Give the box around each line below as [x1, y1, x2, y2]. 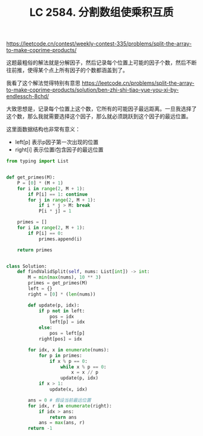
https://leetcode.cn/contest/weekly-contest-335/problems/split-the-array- [6, 40, 192, 47]
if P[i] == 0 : [28, 230, 63, 236]
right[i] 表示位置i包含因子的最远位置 [14, 146, 104, 153]
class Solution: [6, 263, 47, 269]
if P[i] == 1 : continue [28, 191, 88, 197]
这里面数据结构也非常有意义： [6, 125, 80, 133]
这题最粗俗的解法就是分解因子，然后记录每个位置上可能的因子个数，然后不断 [6, 59, 197, 67]
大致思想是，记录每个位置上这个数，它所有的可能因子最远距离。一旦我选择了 [6, 105, 197, 113]
